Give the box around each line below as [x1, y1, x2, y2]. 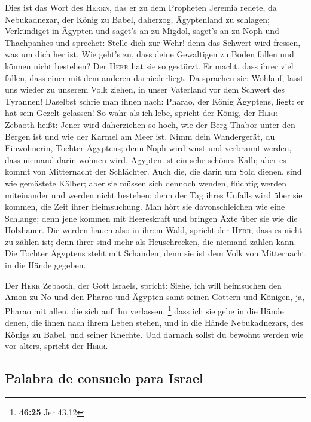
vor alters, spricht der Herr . [5, 340, 108, 352]
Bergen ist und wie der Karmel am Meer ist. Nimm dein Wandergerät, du [5, 130, 275, 142]
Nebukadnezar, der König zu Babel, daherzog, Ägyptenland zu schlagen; [5, 13, 270, 25]
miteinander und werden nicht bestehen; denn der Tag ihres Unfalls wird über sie [5, 188, 303, 201]
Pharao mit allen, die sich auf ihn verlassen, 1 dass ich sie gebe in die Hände [5, 302, 284, 317]
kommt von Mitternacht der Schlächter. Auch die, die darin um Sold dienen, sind [5, 165, 302, 178]
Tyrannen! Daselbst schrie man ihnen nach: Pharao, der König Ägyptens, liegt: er [5, 94, 304, 107]
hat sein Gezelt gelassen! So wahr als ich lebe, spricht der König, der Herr [5, 106, 278, 119]
